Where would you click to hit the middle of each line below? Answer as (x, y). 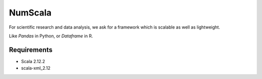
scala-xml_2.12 (36, 68)
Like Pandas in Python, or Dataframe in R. (51, 36)
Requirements (31, 50)
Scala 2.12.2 (33, 61)
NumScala (30, 13)
